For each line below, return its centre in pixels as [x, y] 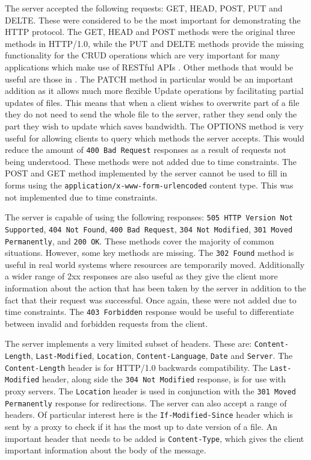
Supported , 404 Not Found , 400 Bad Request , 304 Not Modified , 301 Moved [149, 228]
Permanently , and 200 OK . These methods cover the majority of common [140, 241]
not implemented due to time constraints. [81, 197]
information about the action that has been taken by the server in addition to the [155, 288]
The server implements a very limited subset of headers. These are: [128, 343]
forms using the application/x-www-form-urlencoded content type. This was [149, 185]
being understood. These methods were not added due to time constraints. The [151, 161]
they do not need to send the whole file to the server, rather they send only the [151, 114]
